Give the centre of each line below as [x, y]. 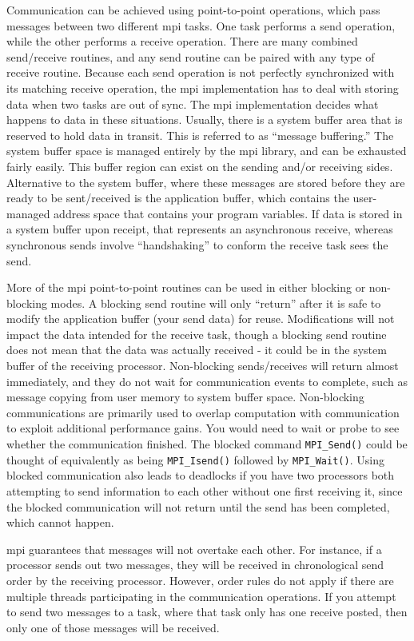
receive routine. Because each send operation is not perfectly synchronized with [201, 72]
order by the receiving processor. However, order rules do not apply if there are [200, 580]
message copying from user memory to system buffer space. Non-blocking [185, 397]
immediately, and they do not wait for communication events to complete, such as [207, 381]
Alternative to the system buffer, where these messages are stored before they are [206, 182]
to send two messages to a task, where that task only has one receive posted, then [207, 612]
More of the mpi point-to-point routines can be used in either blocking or [186, 287]
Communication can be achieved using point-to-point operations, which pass [193, 10]
